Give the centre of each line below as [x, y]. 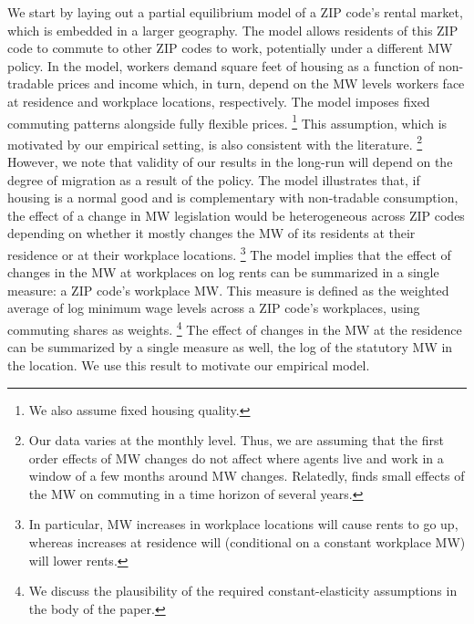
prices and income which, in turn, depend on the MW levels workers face [261, 83]
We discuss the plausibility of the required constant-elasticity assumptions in [243, 591]
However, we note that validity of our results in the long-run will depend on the [230, 162]
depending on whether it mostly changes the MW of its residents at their [211, 233]
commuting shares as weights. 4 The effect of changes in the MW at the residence [235, 328]
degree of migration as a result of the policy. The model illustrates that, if [214, 179]
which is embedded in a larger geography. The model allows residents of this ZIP [233, 30]
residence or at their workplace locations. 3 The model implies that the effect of [229, 253]
